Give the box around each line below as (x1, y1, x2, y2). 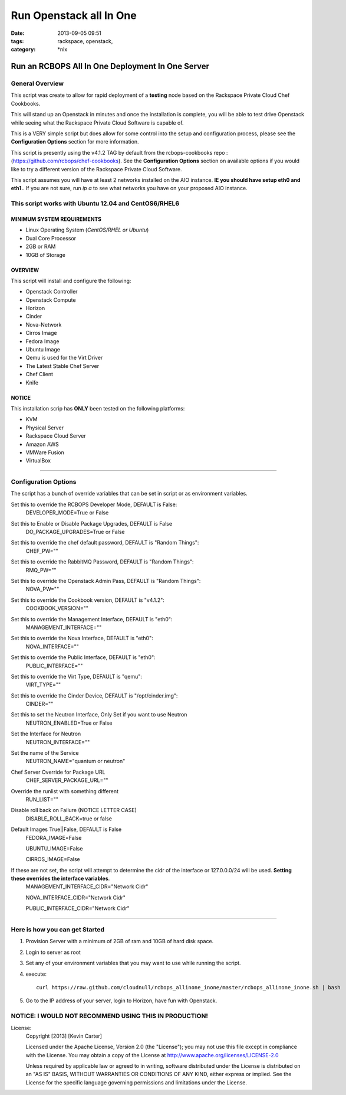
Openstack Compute (25, 296, 76, 304)
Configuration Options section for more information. (11, 138, 139, 145)
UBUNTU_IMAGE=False (25, 845, 83, 852)
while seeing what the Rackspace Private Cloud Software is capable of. (11, 119, 184, 126)
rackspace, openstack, (57, 37, 113, 44)
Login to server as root (25, 949, 81, 956)
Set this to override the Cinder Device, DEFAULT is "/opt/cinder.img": (11, 692, 178, 699)
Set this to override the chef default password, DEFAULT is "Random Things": (11, 539, 199, 546)
